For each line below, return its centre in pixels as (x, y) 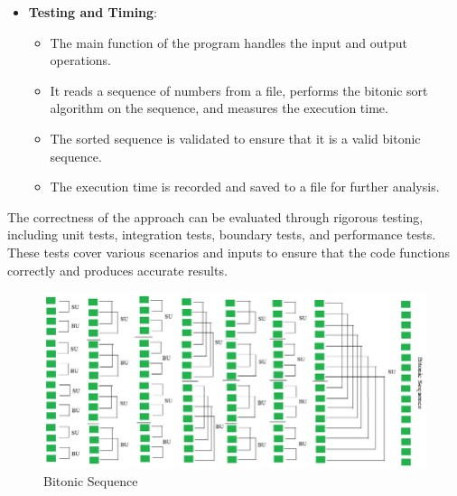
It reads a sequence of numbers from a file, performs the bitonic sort (239, 90)
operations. (81, 60)
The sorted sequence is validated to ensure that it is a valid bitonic (235, 138)
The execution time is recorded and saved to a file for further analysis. (245, 187)
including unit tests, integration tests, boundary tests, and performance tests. (222, 234)
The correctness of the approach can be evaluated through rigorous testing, (215, 216)
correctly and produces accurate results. (117, 270)
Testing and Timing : (93, 12)
